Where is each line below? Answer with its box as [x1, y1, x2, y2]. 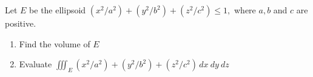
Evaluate [19, 58, 52, 70]
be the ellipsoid [29, 4, 86, 16]
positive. [5, 17, 36, 29]
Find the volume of [19, 37, 90, 50]
